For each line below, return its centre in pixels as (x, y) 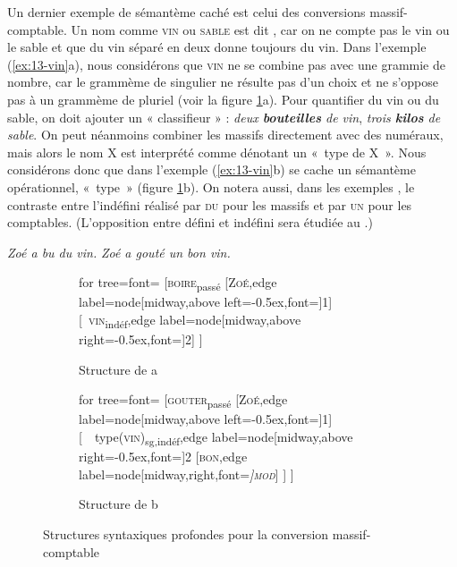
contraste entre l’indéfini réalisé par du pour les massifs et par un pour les (210, 204)
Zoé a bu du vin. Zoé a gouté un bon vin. (119, 252)
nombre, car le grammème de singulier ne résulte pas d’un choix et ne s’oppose (223, 82)
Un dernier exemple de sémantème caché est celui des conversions (186, 12)
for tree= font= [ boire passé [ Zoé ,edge (178, 283)
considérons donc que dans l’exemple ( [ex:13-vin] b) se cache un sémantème (212, 169)
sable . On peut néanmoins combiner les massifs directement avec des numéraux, (225, 135)
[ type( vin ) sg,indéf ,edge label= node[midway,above (216, 438)
